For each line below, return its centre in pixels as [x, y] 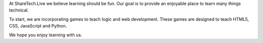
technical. [19, 10]
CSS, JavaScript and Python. [38, 26]
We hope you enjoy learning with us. [46, 35]
